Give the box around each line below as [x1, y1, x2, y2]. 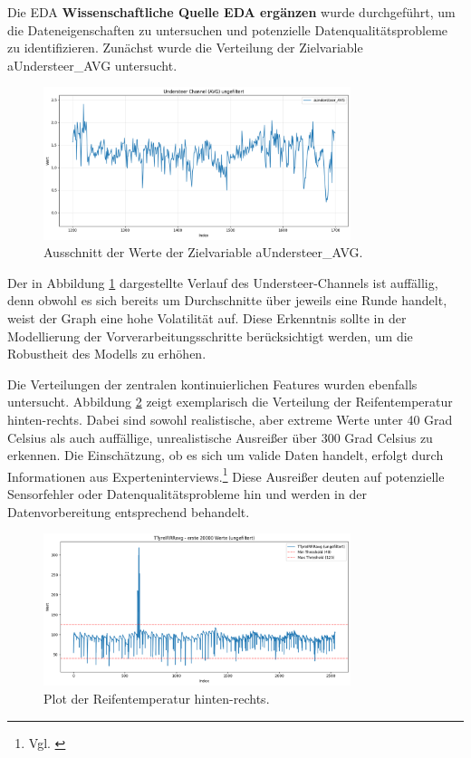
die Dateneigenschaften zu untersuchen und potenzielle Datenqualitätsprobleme [7, 20, 448, 39]
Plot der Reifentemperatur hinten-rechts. [43, 689, 270, 708]
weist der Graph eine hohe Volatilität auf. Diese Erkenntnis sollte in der [7, 309, 407, 328]
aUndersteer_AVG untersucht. [7, 55, 178, 74]
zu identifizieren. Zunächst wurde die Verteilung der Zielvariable [7, 38, 363, 57]
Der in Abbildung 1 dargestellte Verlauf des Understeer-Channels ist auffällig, [7, 273, 438, 292]
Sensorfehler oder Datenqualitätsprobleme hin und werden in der [7, 485, 367, 504]
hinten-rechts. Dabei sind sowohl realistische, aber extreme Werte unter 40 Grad [7, 409, 453, 428]
